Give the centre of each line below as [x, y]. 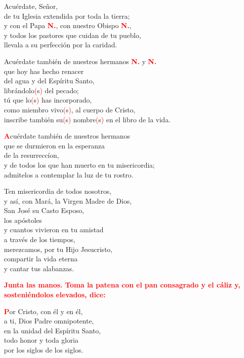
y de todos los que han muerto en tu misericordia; [80, 164]
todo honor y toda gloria [41, 340]
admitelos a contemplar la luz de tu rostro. [69, 174]
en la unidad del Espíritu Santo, [52, 330]
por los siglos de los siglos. [44, 350]
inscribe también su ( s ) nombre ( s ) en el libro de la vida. [87, 119]
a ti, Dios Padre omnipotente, [49, 321]
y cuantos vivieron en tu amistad [54, 230]
